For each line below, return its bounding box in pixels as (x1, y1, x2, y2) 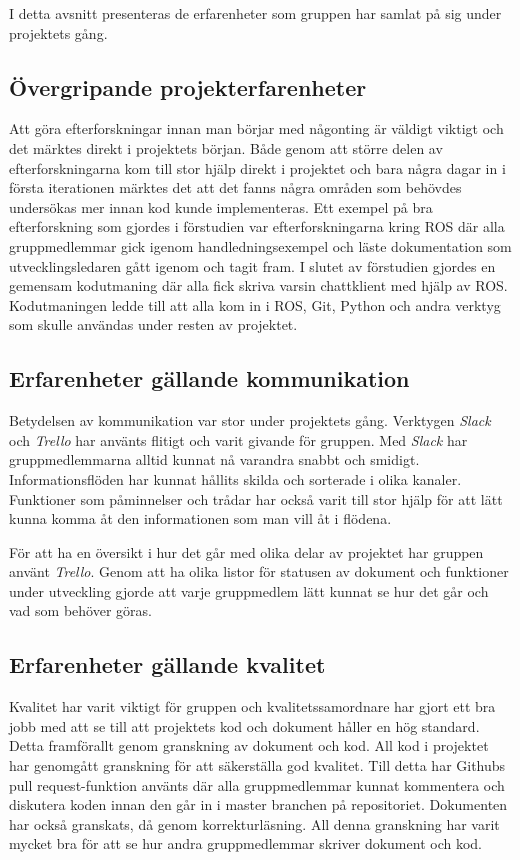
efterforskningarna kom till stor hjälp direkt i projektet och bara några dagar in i (9, 157, 506, 178)
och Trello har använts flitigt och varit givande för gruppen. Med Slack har (9, 429, 468, 450)
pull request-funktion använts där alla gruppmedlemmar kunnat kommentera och (9, 774, 505, 795)
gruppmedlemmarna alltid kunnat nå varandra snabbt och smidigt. (9, 449, 420, 470)
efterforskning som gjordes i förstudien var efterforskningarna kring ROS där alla (9, 216, 505, 237)
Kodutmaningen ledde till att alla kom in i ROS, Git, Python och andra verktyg (9, 294, 501, 315)
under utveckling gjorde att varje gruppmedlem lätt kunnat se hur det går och (9, 580, 489, 601)
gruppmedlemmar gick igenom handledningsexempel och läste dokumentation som (9, 235, 512, 256)
